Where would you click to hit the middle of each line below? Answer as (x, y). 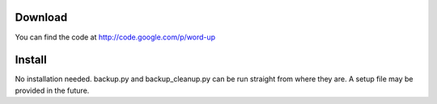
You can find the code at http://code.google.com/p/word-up (115, 37)
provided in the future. (52, 90)
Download (41, 17)
